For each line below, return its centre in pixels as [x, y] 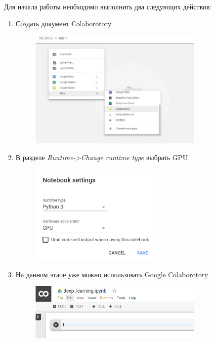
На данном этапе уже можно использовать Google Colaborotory [112, 274]
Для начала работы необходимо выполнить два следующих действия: [108, 6]
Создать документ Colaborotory [64, 23]
